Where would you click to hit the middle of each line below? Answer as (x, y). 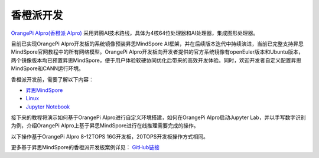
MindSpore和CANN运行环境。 (47, 68)
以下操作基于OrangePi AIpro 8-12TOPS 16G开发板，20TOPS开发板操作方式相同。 (110, 136)
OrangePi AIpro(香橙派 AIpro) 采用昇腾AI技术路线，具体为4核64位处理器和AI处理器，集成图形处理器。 (135, 33)
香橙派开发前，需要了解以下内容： (52, 79)
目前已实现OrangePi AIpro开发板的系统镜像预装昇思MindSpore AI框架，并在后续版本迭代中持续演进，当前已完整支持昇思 (157, 44)
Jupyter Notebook (48, 107)
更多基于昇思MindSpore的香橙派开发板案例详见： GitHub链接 (85, 147)
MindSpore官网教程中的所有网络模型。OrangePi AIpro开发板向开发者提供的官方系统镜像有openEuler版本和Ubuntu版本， (157, 52)
